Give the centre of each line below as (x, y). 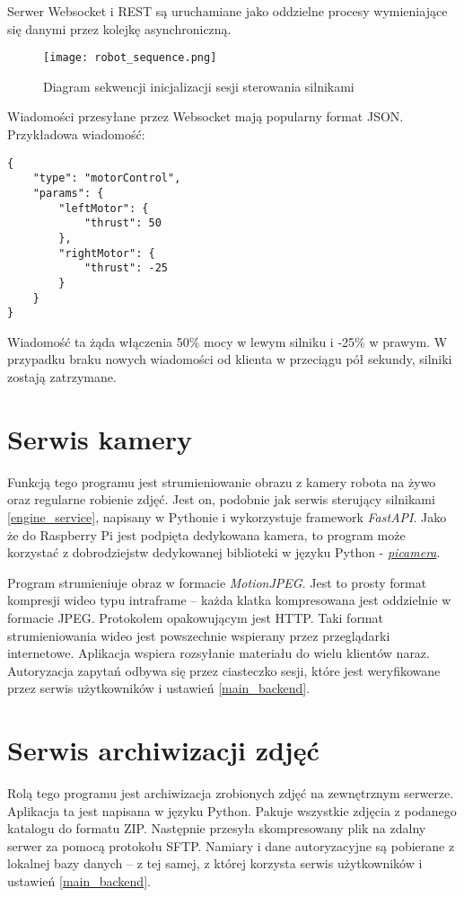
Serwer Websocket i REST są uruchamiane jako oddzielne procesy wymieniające (228, 11)
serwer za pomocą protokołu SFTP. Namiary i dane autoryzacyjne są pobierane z (231, 845)
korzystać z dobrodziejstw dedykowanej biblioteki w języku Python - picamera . (224, 552)
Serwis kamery (100, 438)
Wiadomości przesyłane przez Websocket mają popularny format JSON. (206, 116)
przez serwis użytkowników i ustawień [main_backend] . (159, 688)
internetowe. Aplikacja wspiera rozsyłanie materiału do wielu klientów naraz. (219, 653)
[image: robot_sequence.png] (130, 58)
